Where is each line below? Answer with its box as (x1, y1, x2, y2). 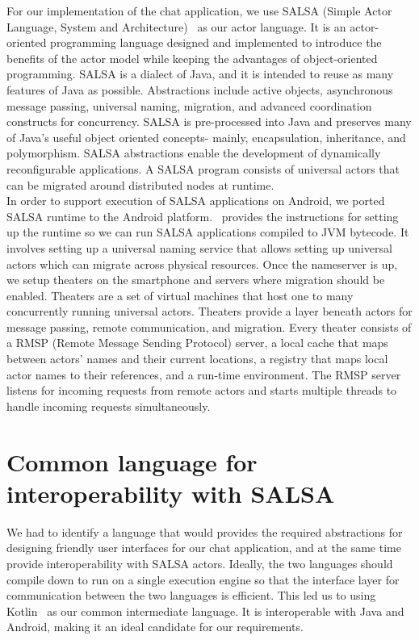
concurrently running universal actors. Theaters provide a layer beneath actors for (6, 303, 413, 320)
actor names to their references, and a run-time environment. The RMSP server (6, 366, 401, 383)
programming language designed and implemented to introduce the (50, 34, 382, 51)
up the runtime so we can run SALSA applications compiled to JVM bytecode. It (6, 224, 409, 241)
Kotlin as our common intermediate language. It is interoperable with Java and (6, 602, 404, 619)
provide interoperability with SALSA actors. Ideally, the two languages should (6, 554, 393, 571)
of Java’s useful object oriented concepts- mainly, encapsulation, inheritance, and (6, 128, 406, 145)
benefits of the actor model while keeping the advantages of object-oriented (6, 49, 378, 66)
